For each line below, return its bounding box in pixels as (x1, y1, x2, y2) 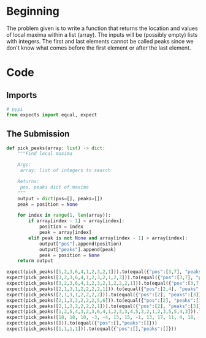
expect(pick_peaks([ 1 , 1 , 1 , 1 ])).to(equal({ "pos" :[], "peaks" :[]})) (6, 326, 177, 332)
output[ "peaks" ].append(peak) (39, 246, 116, 252)
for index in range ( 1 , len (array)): (17, 212, 112, 219)
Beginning (6, 4, 60, 18)
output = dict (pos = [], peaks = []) (17, 195, 103, 201)
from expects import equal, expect (6, 111, 97, 118)
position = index (39, 223, 84, 230)
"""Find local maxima (17, 151, 72, 157)
